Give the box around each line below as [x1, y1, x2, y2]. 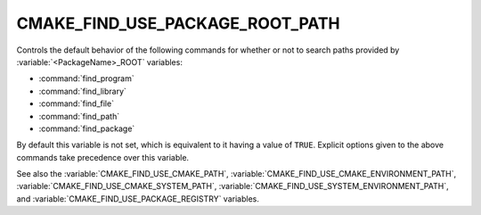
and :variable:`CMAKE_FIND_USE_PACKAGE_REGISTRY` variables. [16, 193, 260, 204]
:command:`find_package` [38, 123, 135, 134]
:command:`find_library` [38, 86, 126, 96]
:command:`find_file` [38, 98, 115, 109]
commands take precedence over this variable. [16, 152, 190, 162]
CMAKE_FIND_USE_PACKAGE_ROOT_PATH [16, 13, 340, 33]
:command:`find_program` [38, 73, 135, 84]
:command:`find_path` [38, 111, 120, 121]
